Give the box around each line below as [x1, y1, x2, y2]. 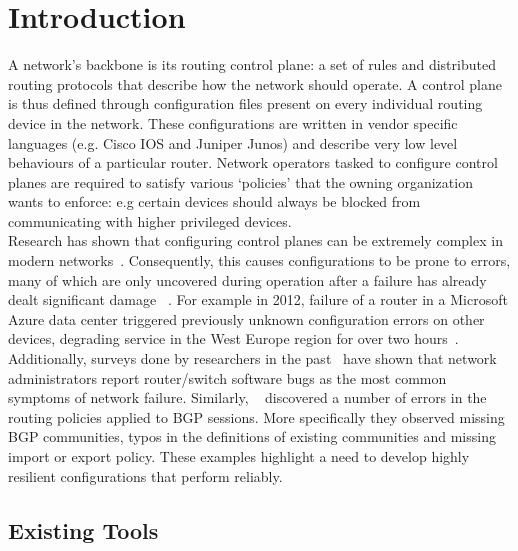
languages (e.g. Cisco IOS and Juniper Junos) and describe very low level [8, 132, 458, 153]
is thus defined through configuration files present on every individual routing [8, 93, 483, 114]
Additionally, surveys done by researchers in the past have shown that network [8, 348, 497, 369]
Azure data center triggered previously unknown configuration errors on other [8, 308, 485, 329]
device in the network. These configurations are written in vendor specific [8, 112, 458, 133]
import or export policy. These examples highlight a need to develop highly [8, 446, 470, 466]
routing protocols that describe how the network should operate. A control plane [8, 73, 502, 94]
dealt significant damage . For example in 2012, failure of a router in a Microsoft [8, 289, 508, 310]
